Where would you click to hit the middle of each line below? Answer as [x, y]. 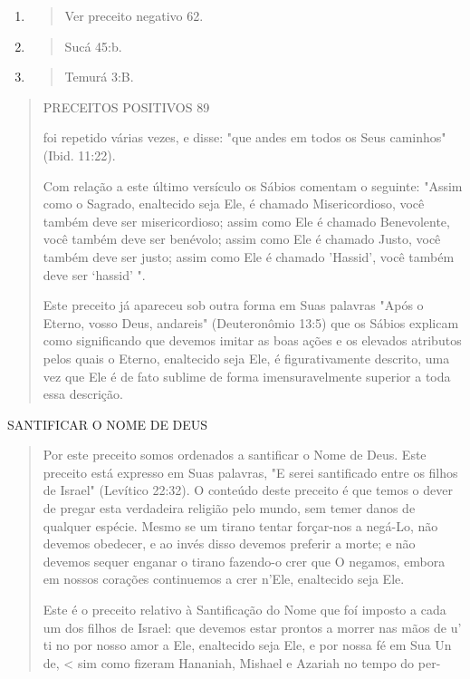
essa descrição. [83, 394]
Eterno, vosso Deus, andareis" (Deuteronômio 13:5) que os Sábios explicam [251, 322]
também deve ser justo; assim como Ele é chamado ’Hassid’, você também [249, 256]
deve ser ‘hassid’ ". [94, 274]
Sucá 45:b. [93, 46]
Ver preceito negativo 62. [134, 15]
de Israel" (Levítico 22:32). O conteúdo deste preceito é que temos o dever [248, 490]
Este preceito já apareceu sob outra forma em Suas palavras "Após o [233, 305]
